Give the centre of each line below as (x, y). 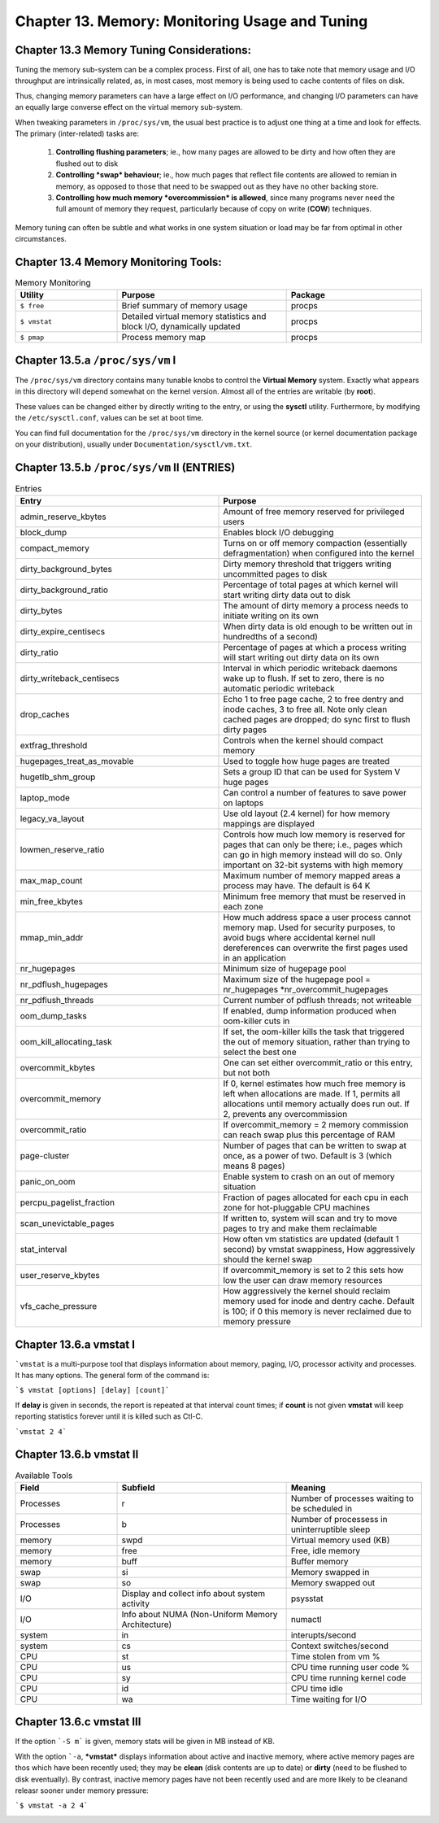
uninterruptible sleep (330, 1529)
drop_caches (45, 714)
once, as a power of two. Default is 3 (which (307, 1156)
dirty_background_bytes (66, 569)
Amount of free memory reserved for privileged (314, 512)
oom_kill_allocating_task (66, 1042)
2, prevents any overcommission (285, 1114)
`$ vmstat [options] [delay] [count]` (92, 1390)
